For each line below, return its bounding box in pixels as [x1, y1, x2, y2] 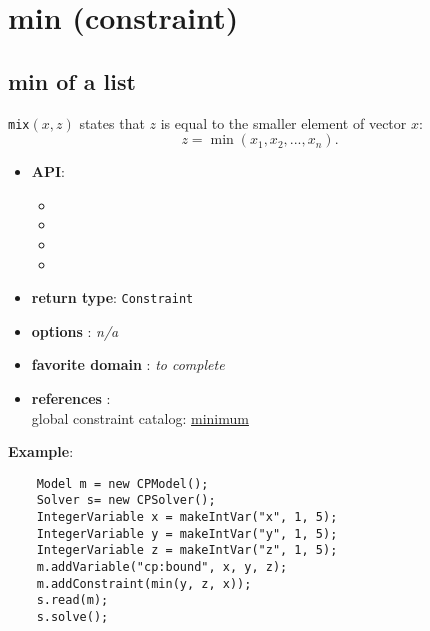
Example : [8, 441, 74, 462]
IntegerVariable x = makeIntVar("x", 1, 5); [36, 510, 338, 525]
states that [79, 112, 145, 133]
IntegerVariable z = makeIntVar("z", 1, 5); [36, 543, 338, 558]
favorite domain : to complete [31, 354, 225, 375]
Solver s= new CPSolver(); [36, 493, 216, 508]
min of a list [8, 65, 136, 96]
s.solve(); [36, 610, 109, 625]
